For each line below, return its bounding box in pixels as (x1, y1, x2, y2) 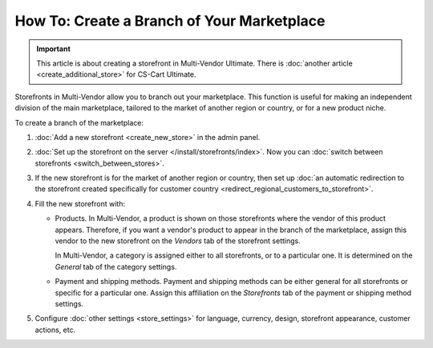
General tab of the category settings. (55, 262, 177, 271)
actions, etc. (34, 325, 76, 334)
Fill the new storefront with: (34, 198, 126, 208)
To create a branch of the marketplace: (14, 118, 144, 127)
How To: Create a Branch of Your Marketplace (14, 12, 326, 30)
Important (36, 44, 71, 54)
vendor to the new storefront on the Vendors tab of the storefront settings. (55, 236, 301, 246)
